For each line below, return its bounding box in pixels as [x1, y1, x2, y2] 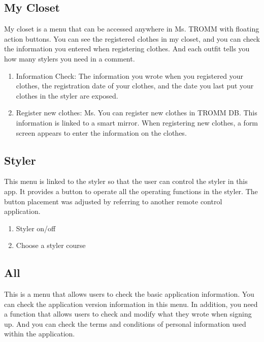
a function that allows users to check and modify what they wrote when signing [4, 308, 252, 319]
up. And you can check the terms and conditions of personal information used [4, 318, 246, 329]
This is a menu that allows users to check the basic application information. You [4, 289, 254, 299]
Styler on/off [16, 223, 56, 233]
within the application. [4, 328, 75, 339]
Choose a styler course [16, 240, 86, 251]
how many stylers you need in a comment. [4, 53, 135, 64]
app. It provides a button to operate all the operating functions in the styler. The [4, 185, 258, 196]
